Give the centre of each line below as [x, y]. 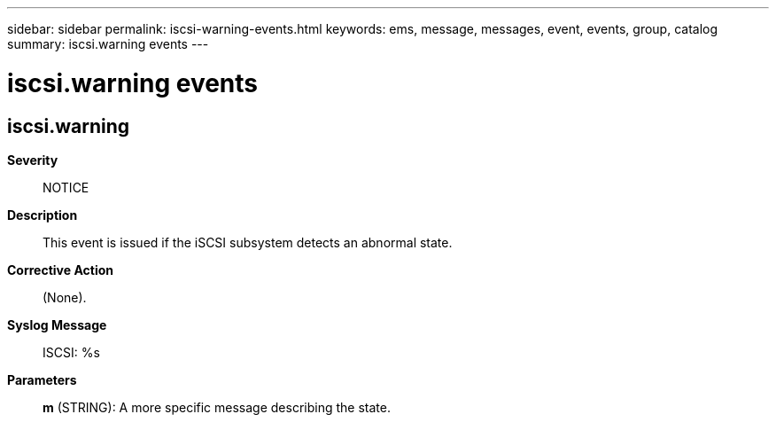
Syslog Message [57, 324]
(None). [65, 297]
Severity [33, 160]
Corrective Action [60, 270]
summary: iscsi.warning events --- [108, 44]
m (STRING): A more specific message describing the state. [217, 407]
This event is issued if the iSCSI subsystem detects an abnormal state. [248, 242]
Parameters [42, 379]
